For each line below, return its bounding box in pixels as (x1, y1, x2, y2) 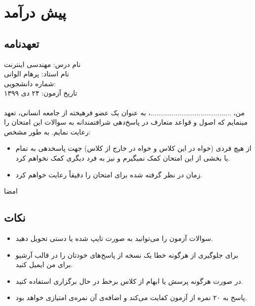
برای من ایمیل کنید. (15, 259, 73, 270)
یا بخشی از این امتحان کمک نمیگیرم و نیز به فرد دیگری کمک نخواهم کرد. (15, 152, 230, 163)
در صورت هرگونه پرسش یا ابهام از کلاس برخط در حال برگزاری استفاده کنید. (15, 275, 243, 286)
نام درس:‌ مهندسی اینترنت (4, 59, 81, 69)
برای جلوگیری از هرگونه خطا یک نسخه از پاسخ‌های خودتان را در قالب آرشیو (15, 249, 238, 260)
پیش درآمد (4, 2, 67, 22)
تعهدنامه (4, 35, 39, 51)
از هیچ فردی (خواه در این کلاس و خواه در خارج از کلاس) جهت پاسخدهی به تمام (15, 143, 252, 153)
